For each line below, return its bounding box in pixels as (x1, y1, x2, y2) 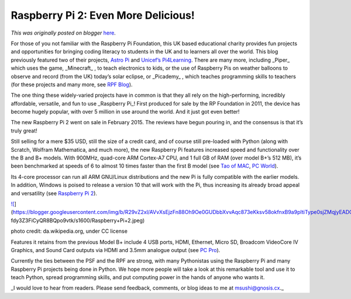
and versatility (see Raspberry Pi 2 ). (11, 189, 98, 196)
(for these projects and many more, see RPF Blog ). (11, 81, 133, 88)
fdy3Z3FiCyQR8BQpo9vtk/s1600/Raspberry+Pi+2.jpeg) (11, 217, 145, 224)
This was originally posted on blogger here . (11, 29, 116, 36)
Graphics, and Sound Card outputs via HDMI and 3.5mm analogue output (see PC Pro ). (11, 246, 221, 253)
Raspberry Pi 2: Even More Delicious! (11, 9, 195, 22)
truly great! (11, 127, 37, 134)
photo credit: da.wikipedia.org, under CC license (11, 227, 128, 235)
